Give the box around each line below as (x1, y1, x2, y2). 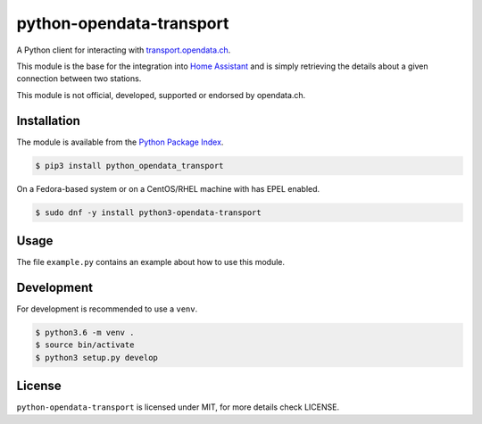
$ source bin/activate (35, 340, 135, 350)
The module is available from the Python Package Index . (16, 137, 224, 147)
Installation (16, 112, 80, 129)
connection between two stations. (16, 73, 142, 84)
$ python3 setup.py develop (35, 353, 158, 362)
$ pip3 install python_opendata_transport (35, 161, 224, 170)
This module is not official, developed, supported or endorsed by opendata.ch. (16, 89, 306, 100)
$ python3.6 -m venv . (35, 327, 135, 337)
